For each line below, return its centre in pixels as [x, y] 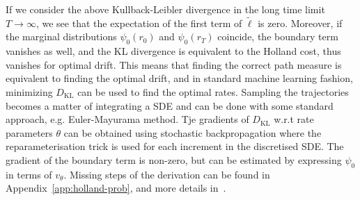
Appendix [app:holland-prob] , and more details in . [116, 188]
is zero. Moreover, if [300, 23]
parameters [29, 132]
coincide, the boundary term [278, 36]
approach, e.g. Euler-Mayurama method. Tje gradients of [127, 119]
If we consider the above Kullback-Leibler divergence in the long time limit [165, 9]
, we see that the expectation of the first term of [139, 23]
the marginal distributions [61, 36]
